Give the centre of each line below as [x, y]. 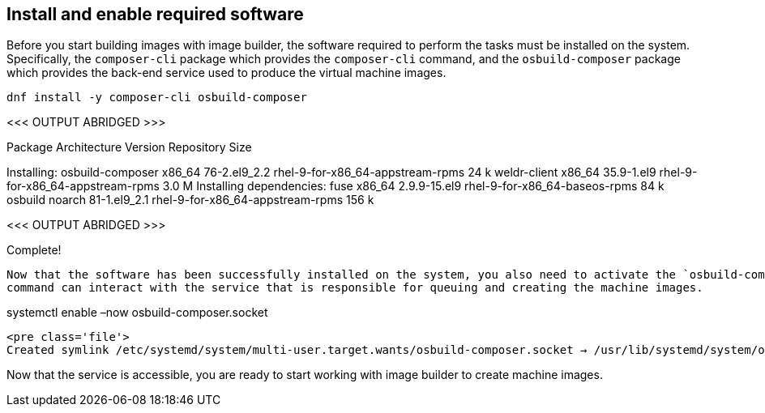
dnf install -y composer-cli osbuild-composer [157, 98]
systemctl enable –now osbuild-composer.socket [137, 313]
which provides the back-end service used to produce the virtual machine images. [227, 73]
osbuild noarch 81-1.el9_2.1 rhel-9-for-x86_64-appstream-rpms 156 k [190, 200]
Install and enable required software [155, 14]
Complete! [34, 250]
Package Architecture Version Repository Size [129, 147]
